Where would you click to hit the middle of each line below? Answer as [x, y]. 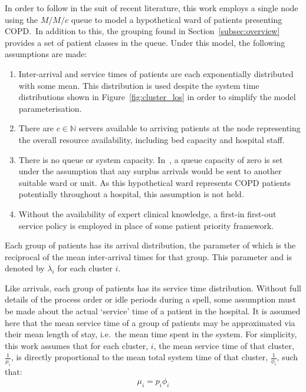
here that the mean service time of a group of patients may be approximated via [150, 322]
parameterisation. [50, 108]
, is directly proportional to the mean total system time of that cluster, [139, 357]
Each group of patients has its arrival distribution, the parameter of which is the [150, 245]
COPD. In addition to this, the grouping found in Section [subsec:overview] [142, 31]
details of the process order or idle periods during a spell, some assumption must [151, 299]
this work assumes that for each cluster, [77, 345]
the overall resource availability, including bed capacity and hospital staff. [152, 139]
